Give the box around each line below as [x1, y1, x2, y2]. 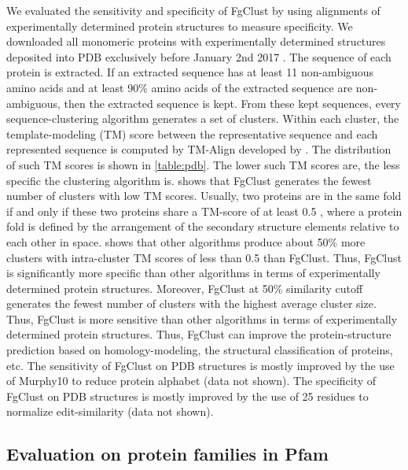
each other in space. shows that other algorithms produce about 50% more [6, 233, 366, 250]
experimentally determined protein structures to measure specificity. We [6, 17, 353, 34]
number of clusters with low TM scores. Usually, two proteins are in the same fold [6, 187, 402, 204]
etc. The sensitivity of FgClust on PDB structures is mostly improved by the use [6, 357, 395, 373]
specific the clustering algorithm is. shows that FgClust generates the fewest [6, 172, 372, 188]
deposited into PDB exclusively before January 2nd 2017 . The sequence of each [6, 48, 391, 65]
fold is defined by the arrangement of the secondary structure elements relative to [6, 218, 399, 235]
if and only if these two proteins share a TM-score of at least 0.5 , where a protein [6, 202, 402, 219]
